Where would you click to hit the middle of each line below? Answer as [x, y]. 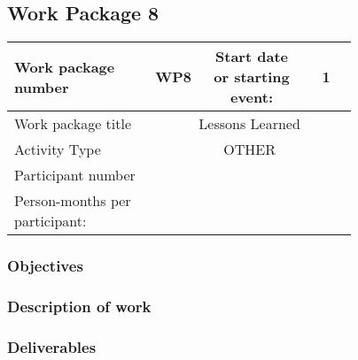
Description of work [79, 306]
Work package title [73, 124]
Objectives [45, 266]
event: [252, 97]
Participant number [75, 175]
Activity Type [58, 149]
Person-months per [73, 201]
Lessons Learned [249, 124]
